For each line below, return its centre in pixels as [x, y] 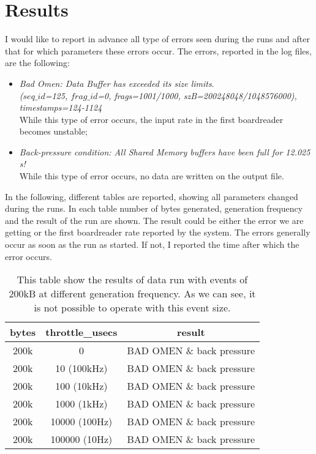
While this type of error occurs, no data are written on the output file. [152, 176]
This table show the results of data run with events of [132, 280]
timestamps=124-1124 [61, 107]
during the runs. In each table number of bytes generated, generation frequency [154, 208]
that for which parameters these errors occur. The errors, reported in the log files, [158, 50]
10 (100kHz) [81, 368]
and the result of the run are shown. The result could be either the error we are [154, 220]
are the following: [37, 63]
